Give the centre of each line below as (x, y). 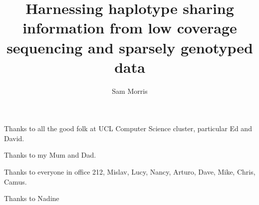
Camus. (15, 181)
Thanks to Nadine (32, 198)
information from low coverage (130, 28)
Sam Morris (130, 91)
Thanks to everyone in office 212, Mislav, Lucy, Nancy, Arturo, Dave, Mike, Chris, (130, 172)
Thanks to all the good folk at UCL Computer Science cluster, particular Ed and (128, 128)
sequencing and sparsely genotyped (130, 47)
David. (14, 138)
